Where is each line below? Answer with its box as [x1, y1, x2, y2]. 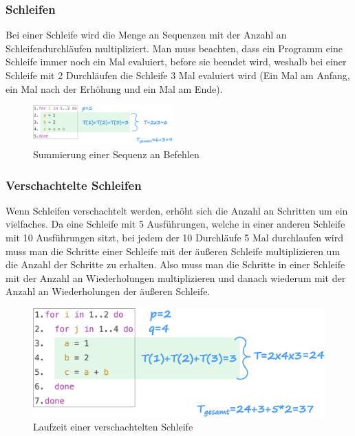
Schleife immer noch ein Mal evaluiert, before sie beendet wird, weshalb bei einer [6, 54, 347, 69]
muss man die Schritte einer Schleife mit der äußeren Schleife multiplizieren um [6, 243, 341, 258]
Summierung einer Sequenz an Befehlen [33, 147, 200, 162]
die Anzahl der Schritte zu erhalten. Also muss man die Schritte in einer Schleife [6, 257, 345, 272]
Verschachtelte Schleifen [6, 176, 142, 193]
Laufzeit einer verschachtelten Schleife [33, 419, 193, 434]
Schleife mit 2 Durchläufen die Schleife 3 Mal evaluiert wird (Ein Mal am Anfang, [6, 68, 350, 82]
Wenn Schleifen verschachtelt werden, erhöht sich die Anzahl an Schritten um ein [6, 203, 348, 217]
